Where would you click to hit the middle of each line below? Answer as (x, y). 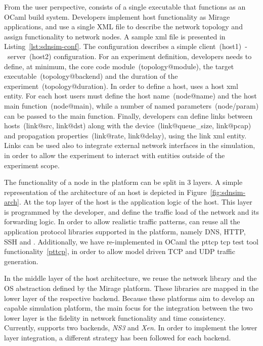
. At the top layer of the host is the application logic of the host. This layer (136, 202)
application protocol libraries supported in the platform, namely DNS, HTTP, (125, 232)
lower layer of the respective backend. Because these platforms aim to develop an (129, 298)
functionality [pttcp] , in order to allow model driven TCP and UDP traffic (120, 251)
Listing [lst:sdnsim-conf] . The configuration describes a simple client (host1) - (126, 46)
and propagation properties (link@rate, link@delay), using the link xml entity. (125, 135)
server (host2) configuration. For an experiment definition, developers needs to (129, 56)
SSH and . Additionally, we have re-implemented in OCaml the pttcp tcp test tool (131, 241)
